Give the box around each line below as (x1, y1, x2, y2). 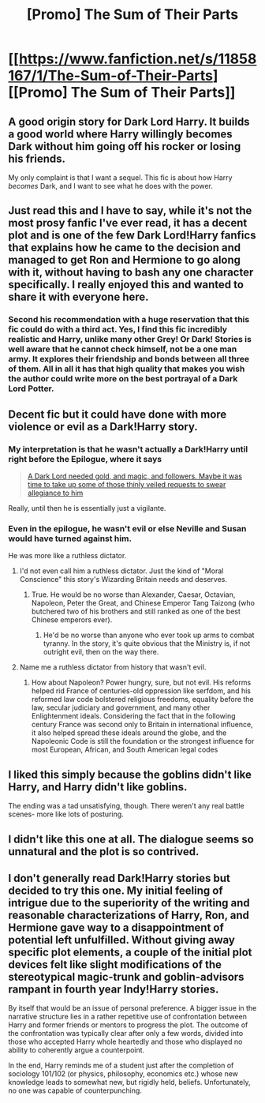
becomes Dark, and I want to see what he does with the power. (8, 182, 213, 190)
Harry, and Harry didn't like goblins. (8, 780, 188, 793)
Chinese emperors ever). (31, 615, 113, 625)
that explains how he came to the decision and (8, 241, 241, 254)
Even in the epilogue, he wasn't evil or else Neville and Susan (8, 523, 247, 534)
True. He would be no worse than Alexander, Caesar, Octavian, (31, 590, 236, 599)
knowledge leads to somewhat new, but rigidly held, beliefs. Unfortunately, (8, 1078, 251, 1087)
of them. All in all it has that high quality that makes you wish (8, 363, 245, 374)
